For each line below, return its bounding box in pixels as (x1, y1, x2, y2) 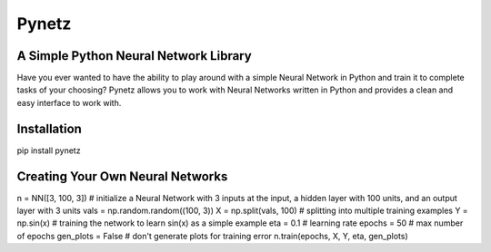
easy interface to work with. (16, 97, 122, 108)
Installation (16, 121, 82, 136)
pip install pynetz (16, 145, 81, 156)
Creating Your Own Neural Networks (16, 169, 228, 184)
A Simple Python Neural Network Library (16, 48, 252, 63)
